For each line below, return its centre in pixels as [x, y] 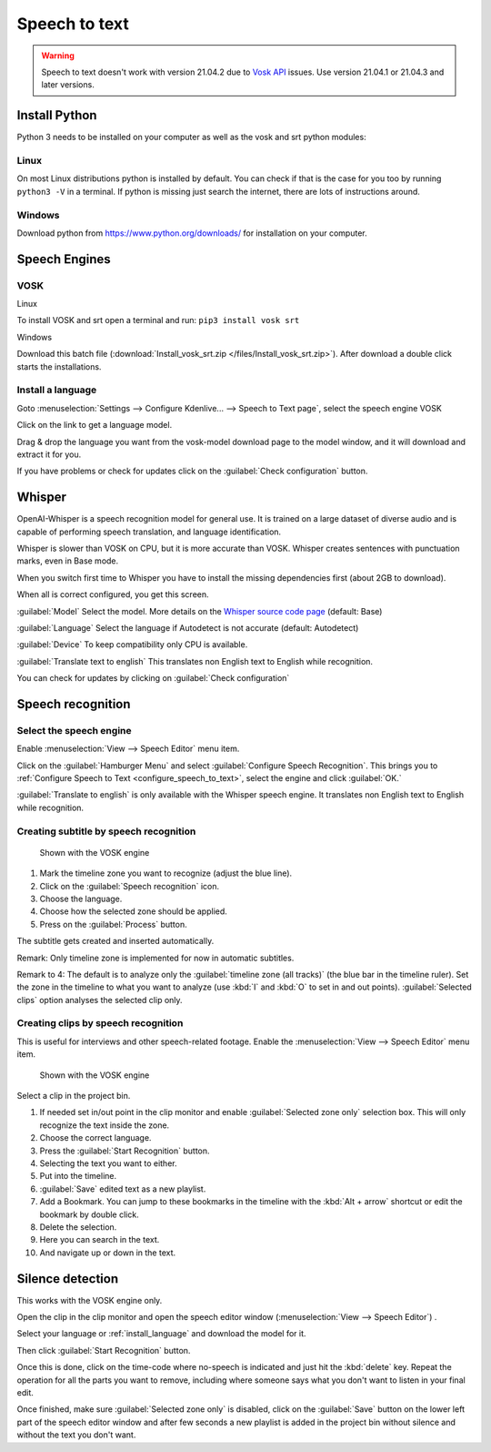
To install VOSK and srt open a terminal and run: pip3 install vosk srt [158, 320]
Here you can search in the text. [100, 1240]
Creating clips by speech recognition [100, 1023]
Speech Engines [64, 259]
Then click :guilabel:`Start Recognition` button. [104, 1350]
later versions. [68, 85]
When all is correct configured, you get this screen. [113, 594]
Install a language [57, 390]
